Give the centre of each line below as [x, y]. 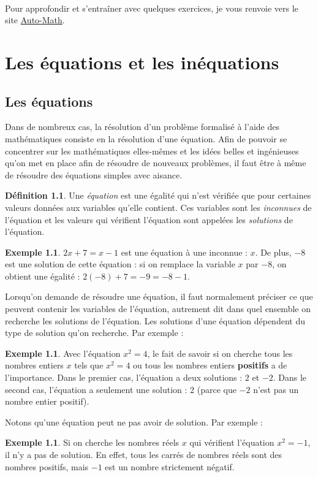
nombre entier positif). [47, 401]
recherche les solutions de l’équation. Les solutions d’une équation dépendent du [155, 320]
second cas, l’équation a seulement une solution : [96, 389]
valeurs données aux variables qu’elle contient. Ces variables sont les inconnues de [158, 207]
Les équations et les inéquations [142, 62]
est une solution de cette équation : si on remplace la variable [120, 264]
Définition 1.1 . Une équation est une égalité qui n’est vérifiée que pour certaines [158, 195]
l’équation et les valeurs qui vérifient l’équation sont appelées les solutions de [149, 219]
